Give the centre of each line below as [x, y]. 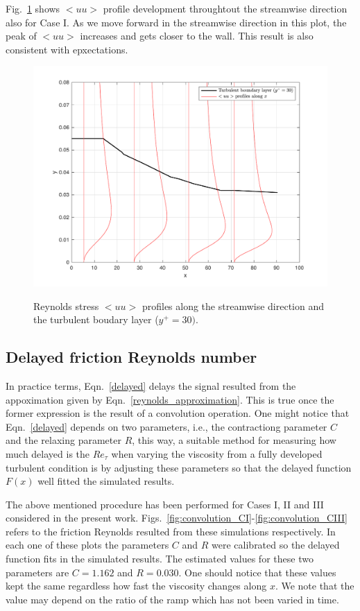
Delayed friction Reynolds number [131, 357]
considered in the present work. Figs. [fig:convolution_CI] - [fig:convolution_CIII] [177, 518]
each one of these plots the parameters [87, 545]
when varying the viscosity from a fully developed [217, 453]
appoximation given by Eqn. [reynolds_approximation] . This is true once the [170, 399]
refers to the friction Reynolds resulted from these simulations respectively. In [171, 531]
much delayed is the [48, 453]
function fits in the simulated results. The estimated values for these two [160, 559]
